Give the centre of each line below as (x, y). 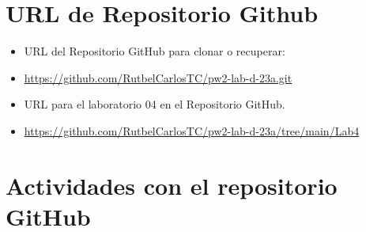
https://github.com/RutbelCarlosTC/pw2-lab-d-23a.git (158, 77)
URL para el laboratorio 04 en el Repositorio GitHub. (155, 104)
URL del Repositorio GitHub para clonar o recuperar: (155, 51)
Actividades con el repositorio (172, 185)
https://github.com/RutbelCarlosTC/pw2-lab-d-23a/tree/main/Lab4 (192, 130)
